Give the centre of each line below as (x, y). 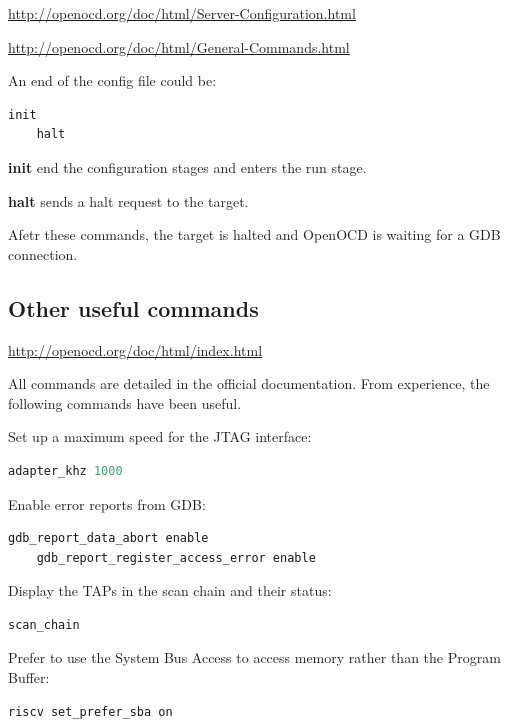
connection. (43, 253)
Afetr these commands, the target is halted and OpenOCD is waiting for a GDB (254, 234)
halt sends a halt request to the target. (128, 200)
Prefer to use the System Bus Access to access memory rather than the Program (254, 657)
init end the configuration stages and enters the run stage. (187, 166)
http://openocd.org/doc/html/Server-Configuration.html (182, 13)
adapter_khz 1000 (65, 470)
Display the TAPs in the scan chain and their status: (170, 590)
